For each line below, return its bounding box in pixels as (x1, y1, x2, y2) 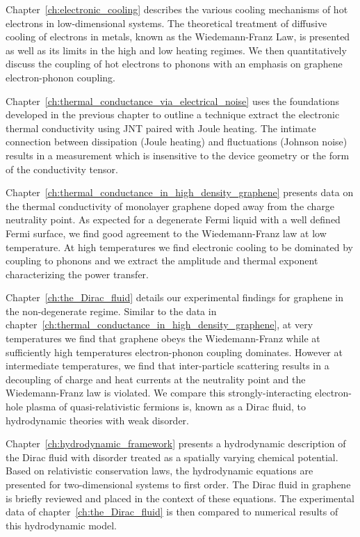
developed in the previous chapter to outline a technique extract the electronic (6, 107, 340, 122)
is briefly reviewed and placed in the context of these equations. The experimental (6, 490, 354, 505)
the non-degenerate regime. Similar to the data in (6, 303, 217, 318)
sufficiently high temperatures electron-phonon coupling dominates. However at (6, 344, 343, 359)
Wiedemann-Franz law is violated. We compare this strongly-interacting (6, 385, 312, 400)
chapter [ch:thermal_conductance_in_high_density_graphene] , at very (6, 317, 313, 332)
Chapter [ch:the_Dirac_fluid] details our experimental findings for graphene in (6, 290, 343, 305)
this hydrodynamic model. (6, 518, 117, 532)
